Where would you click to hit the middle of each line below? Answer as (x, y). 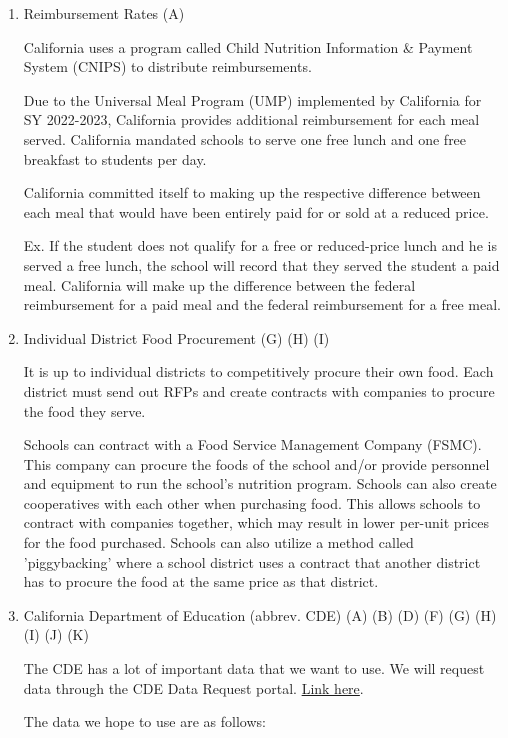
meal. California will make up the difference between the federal (219, 284)
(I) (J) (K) (56, 634)
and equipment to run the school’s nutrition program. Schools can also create (260, 483)
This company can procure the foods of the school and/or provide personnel (256, 463)
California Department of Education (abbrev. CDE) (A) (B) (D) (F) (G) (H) (260, 614)
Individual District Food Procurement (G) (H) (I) (176, 337)
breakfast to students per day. (115, 158)
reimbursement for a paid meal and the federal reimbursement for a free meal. (262, 304)
